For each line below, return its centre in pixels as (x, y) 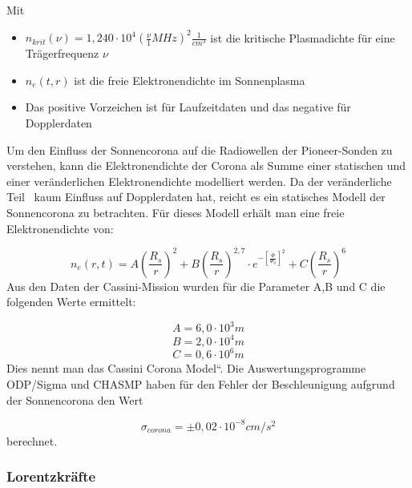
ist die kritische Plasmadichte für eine (303, 37)
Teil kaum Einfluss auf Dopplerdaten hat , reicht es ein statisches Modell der (196, 197)
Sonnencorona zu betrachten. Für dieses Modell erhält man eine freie (176, 212)
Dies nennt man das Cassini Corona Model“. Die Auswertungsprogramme (186, 368)
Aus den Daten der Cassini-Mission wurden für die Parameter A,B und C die (196, 286)
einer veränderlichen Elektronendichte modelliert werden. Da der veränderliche (199, 181)
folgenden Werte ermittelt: (71, 302)
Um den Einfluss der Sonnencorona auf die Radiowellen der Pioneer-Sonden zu (200, 149)
